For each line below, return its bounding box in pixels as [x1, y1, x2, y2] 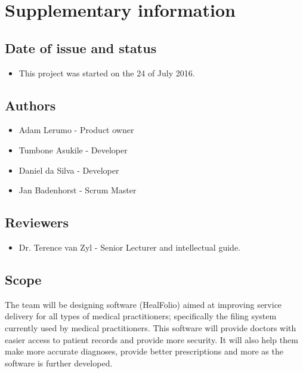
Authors [5, 95, 56, 114]
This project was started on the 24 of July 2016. [18, 66, 195, 79]
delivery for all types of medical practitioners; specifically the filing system [5, 310, 277, 322]
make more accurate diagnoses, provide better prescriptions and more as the [5, 345, 283, 357]
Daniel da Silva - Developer [18, 164, 119, 176]
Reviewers [5, 213, 69, 232]
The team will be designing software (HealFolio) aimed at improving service [5, 298, 282, 310]
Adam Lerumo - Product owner [18, 124, 134, 136]
